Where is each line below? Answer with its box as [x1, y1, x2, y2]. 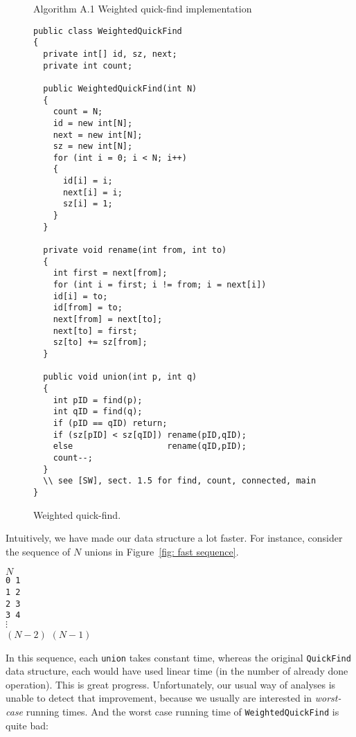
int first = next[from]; [53, 268, 168, 278]
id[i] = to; [53, 291, 108, 301]
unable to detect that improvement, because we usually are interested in [6, 691, 312, 705]
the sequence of [6, 544, 71, 558]
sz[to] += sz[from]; [53, 337, 148, 348]
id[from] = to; [53, 303, 123, 313]
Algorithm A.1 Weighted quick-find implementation [33, 1, 252, 15]
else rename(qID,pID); [53, 441, 247, 452]
